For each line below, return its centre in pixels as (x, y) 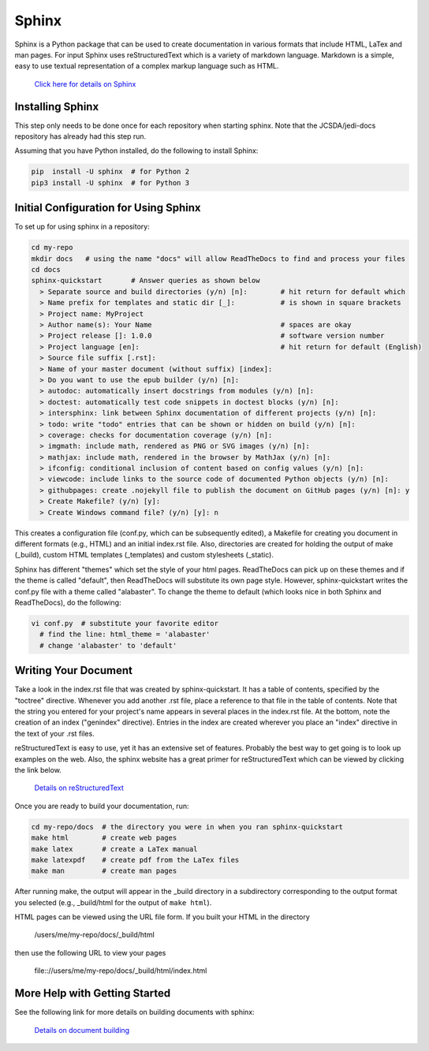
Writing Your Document (74, 671)
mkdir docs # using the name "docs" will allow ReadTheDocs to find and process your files (218, 259)
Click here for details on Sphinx (85, 84)
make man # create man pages (104, 871)
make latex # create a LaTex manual (114, 849)
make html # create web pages (104, 838)
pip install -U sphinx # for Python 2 (110, 172)
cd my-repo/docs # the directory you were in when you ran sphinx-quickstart (187, 827)
